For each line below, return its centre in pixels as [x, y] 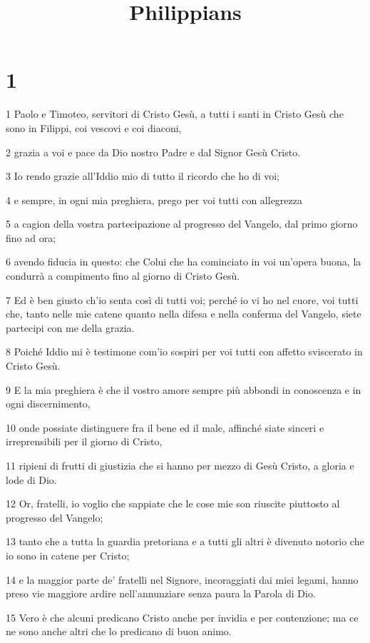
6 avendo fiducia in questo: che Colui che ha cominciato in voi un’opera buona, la [184, 262]
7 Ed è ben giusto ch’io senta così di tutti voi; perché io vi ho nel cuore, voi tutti [182, 299]
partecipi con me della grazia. [70, 327]
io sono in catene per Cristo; [68, 555]
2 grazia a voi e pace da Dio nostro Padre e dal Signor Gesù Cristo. [153, 152]
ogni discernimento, [48, 404]
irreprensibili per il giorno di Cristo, [84, 441]
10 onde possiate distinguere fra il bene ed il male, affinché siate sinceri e [165, 427]
